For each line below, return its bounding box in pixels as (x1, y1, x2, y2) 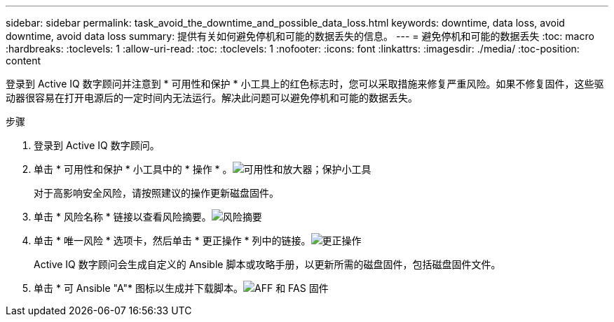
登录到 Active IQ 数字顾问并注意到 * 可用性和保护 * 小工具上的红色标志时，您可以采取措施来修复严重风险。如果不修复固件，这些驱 (6, 78, 604, 90)
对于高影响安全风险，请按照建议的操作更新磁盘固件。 (34, 187, 279, 199)
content (6, 55, 41, 66)
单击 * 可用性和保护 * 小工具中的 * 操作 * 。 (34, 163, 233, 175)
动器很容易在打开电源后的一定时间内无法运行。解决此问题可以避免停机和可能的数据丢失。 (6, 92, 418, 104)
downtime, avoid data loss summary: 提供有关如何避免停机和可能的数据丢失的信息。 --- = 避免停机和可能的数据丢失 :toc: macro (6, 30, 594, 42)
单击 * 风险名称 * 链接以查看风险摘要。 (34, 211, 212, 223)
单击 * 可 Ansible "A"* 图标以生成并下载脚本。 (34, 282, 244, 294)
